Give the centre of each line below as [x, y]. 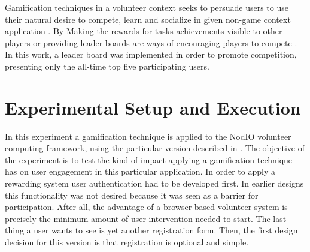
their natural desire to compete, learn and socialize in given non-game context [148, 19]
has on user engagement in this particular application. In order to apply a [140, 171]
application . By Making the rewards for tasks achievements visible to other [144, 31]
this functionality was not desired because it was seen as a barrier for [132, 195]
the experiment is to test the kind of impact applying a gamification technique [149, 159]
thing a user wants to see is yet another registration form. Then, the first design [151, 230]
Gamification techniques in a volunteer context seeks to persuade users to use [147, 7]
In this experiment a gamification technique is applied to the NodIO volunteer [148, 136]
